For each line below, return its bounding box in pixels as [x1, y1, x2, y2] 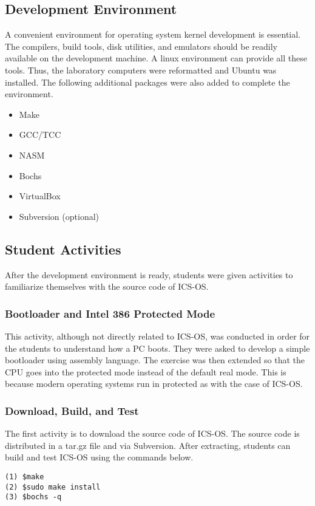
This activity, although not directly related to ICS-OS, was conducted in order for [5, 329, 310, 342]
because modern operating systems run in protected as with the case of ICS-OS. [5, 377, 303, 390]
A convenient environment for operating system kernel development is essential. [5, 28, 301, 41]
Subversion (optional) [19, 210, 100, 222]
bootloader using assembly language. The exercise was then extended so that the [5, 354, 305, 366]
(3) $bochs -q [5, 493, 62, 502]
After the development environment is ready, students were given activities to [5, 268, 293, 281]
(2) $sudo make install [5, 482, 101, 491]
